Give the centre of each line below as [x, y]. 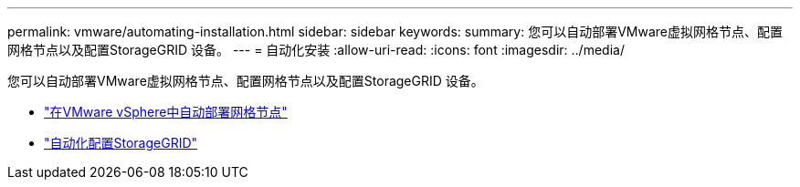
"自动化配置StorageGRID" [121, 143]
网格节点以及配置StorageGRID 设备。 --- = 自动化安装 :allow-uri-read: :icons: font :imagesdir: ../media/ [316, 50]
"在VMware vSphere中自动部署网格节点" [166, 112]
